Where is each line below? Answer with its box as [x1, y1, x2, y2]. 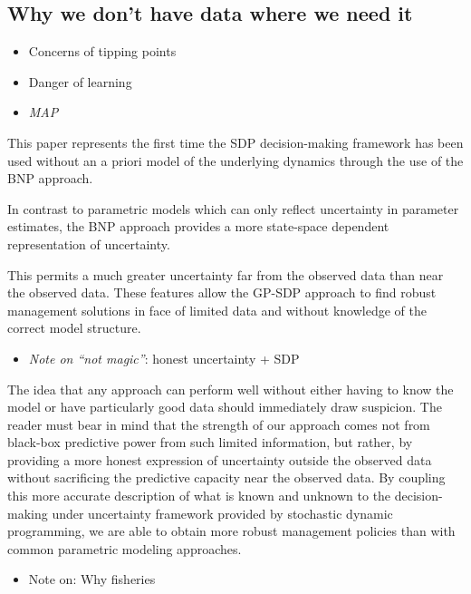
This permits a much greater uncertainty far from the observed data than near [7, 265, 444, 284]
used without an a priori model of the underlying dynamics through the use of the [7, 151, 464, 170]
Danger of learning [28, 72, 132, 91]
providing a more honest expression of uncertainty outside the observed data [7, 450, 432, 469]
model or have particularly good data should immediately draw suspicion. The [7, 397, 442, 416]
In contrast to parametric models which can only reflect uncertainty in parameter [7, 199, 459, 218]
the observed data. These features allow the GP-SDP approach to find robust [7, 283, 437, 302]
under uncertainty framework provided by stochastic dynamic [52, 503, 393, 522]
